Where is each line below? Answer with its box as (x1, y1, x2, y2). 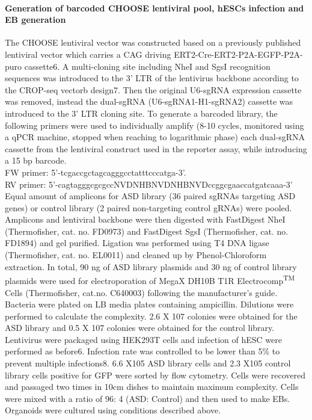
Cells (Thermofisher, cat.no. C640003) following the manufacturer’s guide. (5, 286, 278, 298)
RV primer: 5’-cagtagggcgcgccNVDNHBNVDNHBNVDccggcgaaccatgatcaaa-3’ (5, 178, 293, 190)
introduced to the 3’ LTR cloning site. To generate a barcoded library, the (5, 107, 278, 119)
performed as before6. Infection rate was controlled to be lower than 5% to (5, 345, 280, 357)
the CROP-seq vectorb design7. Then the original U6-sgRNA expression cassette (5, 83, 302, 96)
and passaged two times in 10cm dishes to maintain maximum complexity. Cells (5, 380, 299, 393)
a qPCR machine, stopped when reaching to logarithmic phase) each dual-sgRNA (5, 131, 305, 143)
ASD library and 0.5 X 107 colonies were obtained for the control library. (5, 321, 275, 334)
